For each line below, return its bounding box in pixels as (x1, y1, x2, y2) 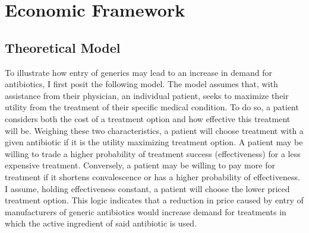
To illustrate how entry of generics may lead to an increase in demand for (5, 66, 272, 78)
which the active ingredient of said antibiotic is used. (5, 217, 197, 229)
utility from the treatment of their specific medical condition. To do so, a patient (5, 101, 299, 113)
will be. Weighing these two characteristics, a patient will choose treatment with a (5, 124, 304, 136)
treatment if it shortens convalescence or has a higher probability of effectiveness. (5, 170, 300, 183)
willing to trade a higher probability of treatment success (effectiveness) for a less (5, 147, 301, 159)
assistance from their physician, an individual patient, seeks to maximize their (5, 89, 289, 101)
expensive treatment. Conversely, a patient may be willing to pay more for (5, 159, 275, 171)
